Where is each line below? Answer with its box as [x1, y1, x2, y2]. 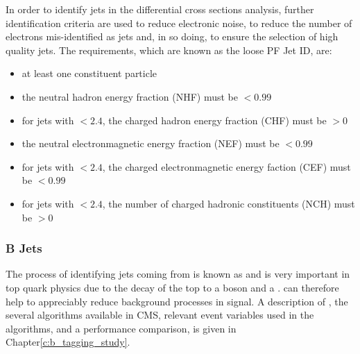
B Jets [6, 239, 42, 257]
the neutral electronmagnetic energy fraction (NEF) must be [22, 136, 280, 151]
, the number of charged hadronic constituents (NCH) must [102, 196, 355, 210]
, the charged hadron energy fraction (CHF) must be [102, 112, 327, 127]
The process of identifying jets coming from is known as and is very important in [6, 267, 350, 281]
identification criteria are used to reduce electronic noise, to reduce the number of [6, 15, 352, 30]
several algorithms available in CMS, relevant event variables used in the [6, 307, 314, 322]
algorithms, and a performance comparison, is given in [6, 321, 237, 335]
